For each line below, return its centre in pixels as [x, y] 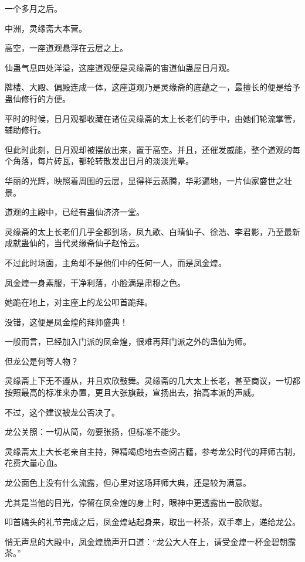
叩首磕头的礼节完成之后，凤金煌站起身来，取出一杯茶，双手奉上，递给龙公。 [152, 522]
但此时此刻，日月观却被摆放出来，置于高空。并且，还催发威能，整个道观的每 [152, 149]
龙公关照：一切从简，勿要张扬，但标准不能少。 [95, 432]
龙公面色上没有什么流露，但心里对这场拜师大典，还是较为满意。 [128, 483]
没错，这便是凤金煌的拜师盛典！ [66, 321]
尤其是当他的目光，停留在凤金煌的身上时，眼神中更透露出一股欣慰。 [136, 502]
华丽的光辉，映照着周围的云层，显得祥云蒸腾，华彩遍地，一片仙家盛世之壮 [148, 180]
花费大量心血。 [33, 463]
